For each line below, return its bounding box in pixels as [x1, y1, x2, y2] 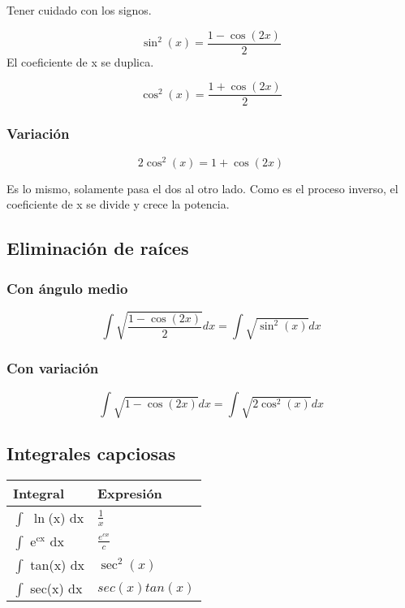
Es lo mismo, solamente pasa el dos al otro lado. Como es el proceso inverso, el [6, 179, 399, 196]
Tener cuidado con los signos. [6, 2, 152, 18]
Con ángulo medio [6, 278, 128, 298]
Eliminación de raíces [6, 235, 189, 261]
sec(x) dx [30, 579, 83, 598]
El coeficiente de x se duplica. [6, 53, 154, 70]
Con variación [6, 358, 99, 378]
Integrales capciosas [6, 441, 176, 466]
